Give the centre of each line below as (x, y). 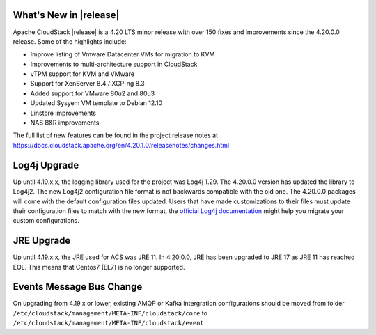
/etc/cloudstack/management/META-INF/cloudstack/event (109, 323)
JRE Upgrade (42, 241)
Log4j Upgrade (46, 165)
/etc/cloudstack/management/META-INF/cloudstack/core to (110, 313)
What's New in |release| (66, 15)
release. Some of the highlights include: (70, 41)
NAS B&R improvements (65, 123)
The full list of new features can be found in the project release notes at (116, 135)
